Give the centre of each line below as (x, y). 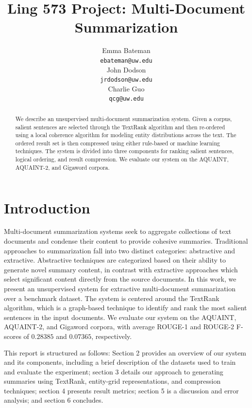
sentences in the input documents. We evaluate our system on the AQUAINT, (120, 317)
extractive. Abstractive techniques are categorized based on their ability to (115, 260)
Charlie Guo (126, 88)
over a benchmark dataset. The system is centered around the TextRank (112, 298)
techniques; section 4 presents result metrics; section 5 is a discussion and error (121, 390)
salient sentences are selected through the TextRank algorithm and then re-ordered (120, 127)
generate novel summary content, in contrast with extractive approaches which (121, 269)
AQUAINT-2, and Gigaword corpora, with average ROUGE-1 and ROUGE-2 (119, 327)
